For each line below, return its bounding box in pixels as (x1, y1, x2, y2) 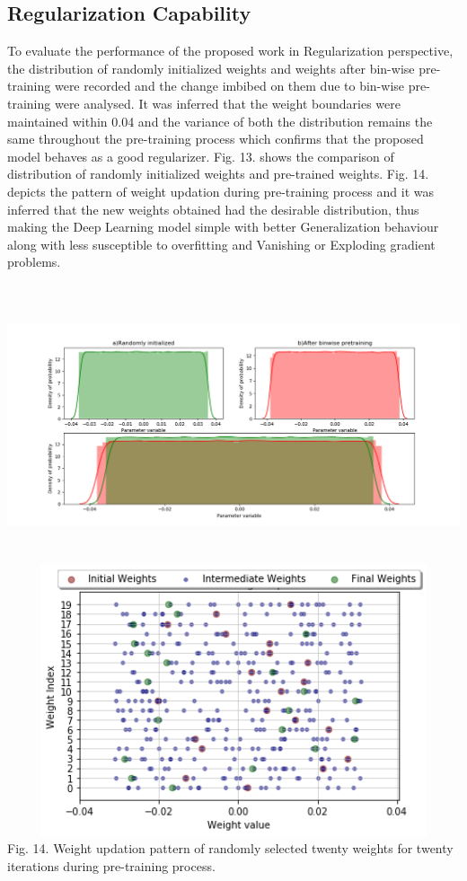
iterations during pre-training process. (7, 857, 216, 876)
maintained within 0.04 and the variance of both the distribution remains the (7, 111, 433, 130)
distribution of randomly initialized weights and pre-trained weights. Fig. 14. (7, 164, 429, 183)
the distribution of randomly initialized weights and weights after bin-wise (7, 58, 415, 77)
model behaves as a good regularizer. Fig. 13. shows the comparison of (7, 146, 394, 165)
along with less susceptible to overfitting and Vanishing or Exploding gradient (7, 234, 436, 253)
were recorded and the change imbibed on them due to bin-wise (54, 76, 405, 95)
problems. (7, 252, 61, 271)
